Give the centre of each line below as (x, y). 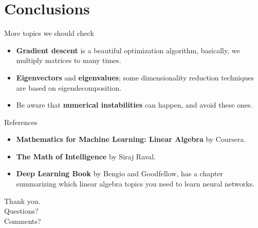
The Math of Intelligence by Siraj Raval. (86, 156)
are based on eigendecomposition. (69, 87)
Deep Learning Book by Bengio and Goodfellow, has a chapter (120, 173)
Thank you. (22, 201)
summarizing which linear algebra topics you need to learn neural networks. (135, 184)
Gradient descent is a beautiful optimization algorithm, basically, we (128, 50)
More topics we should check (49, 33)
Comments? (23, 221)
